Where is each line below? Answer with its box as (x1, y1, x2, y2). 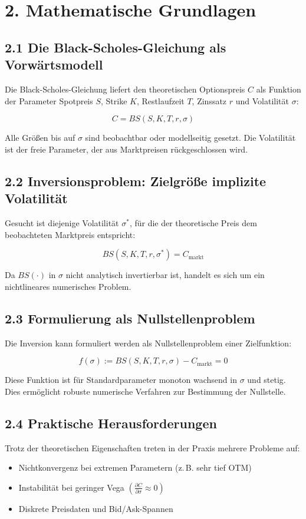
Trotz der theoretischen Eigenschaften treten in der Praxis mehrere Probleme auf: (5, 441, 300, 454)
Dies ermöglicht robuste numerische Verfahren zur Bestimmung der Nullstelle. (5, 385, 286, 397)
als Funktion (256, 82, 301, 95)
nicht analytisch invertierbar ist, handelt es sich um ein (65, 269, 265, 281)
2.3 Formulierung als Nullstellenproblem (5, 309, 255, 327)
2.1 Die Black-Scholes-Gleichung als (5, 38, 226, 56)
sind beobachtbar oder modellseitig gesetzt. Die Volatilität (85, 131, 296, 144)
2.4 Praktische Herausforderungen (5, 414, 217, 432)
